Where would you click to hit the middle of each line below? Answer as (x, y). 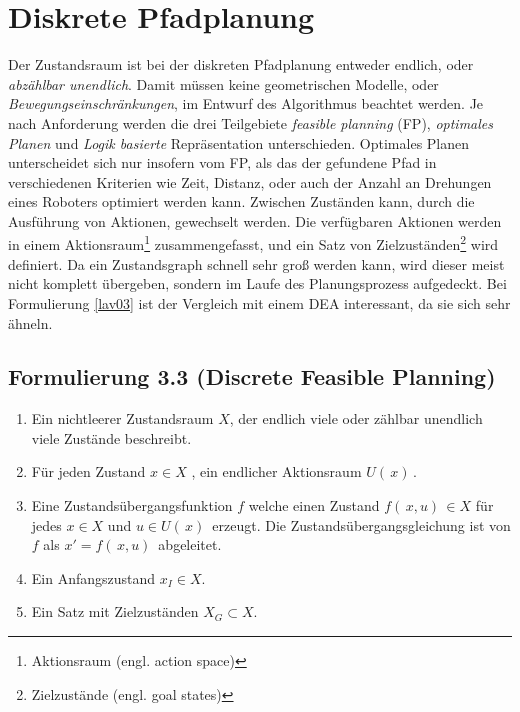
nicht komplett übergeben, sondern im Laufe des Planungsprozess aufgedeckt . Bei (257, 283)
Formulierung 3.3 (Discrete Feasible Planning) (252, 376)
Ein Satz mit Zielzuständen (115, 611)
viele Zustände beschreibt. (111, 437)
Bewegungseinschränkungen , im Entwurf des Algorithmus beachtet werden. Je (246, 103)
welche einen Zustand (314, 505)
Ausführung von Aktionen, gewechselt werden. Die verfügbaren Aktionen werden (255, 220)
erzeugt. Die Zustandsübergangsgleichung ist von (361, 524)
